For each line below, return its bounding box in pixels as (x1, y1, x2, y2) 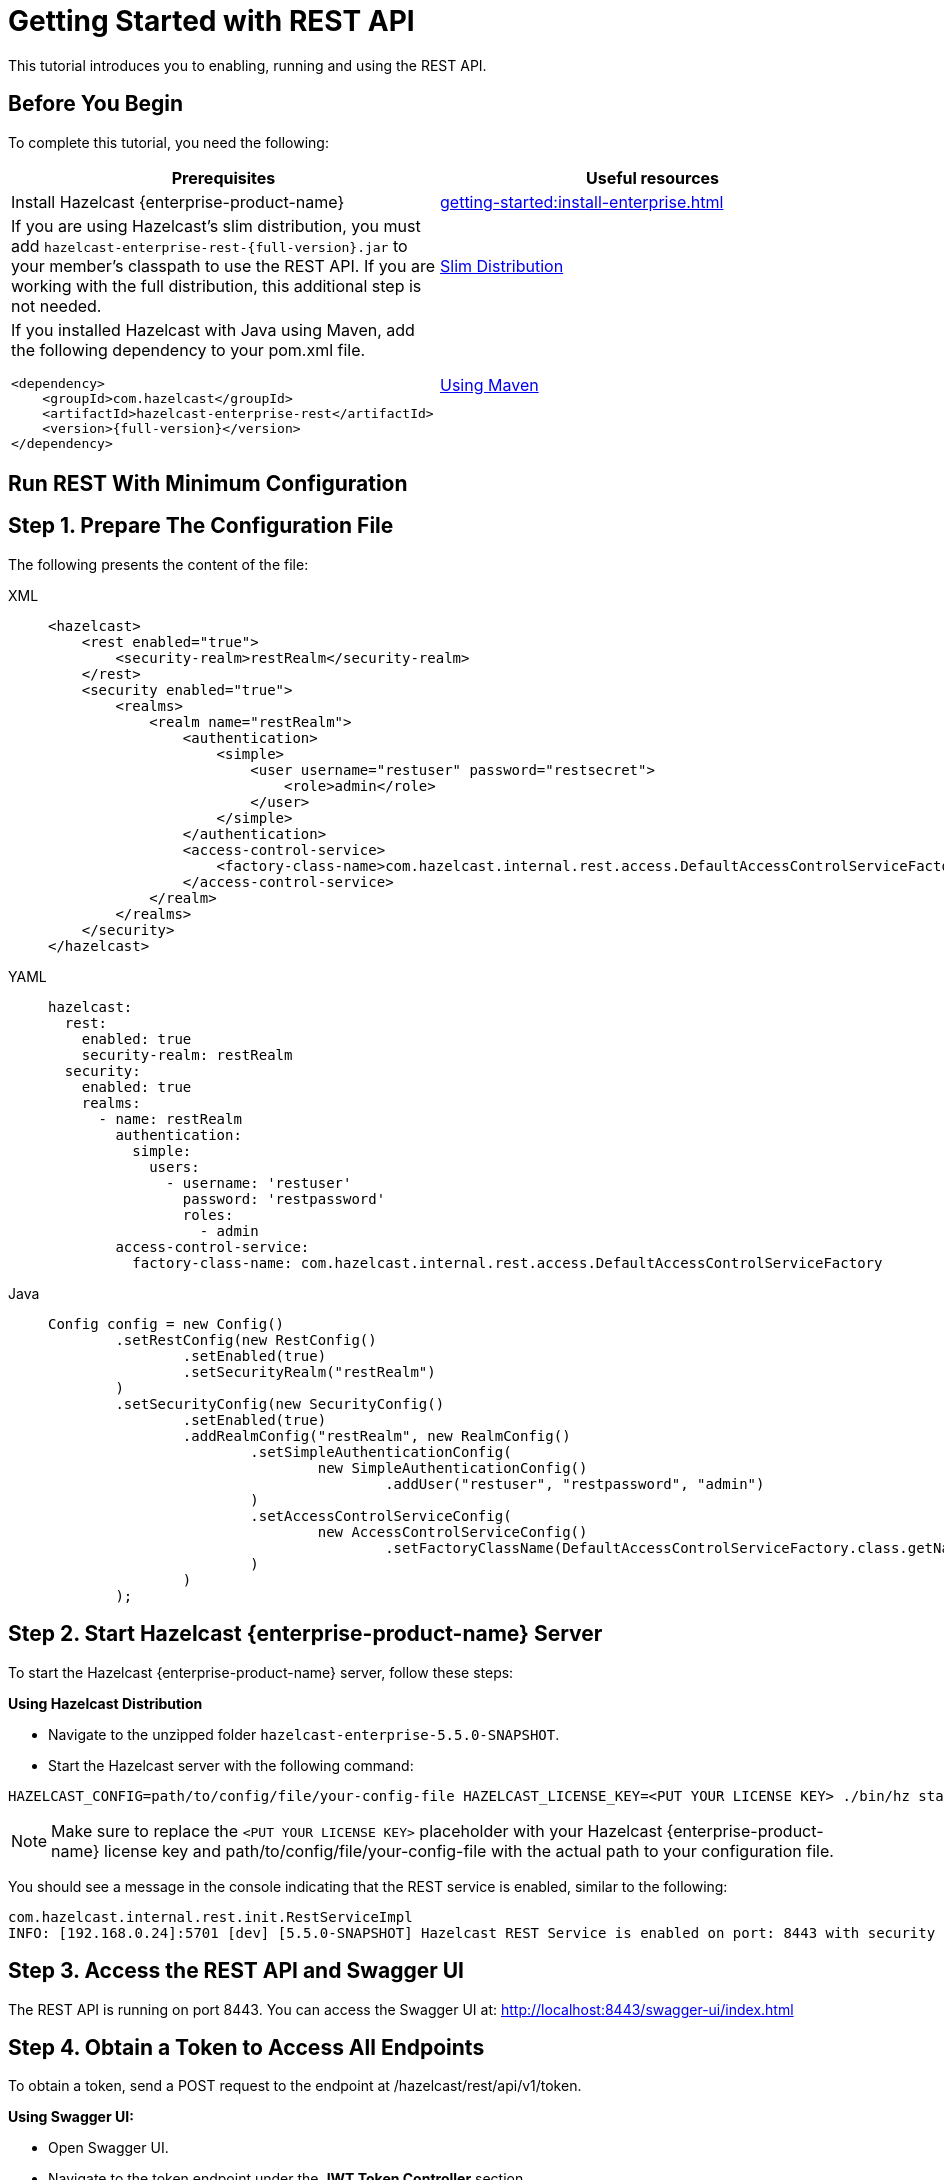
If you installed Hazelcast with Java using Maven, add (11, 319, 415, 340)
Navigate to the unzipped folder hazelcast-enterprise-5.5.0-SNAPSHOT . (48, 1725, 560, 1743)
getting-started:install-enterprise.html (440, 191, 724, 212)
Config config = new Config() (48, 1315, 285, 1332)
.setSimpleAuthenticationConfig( (250, 1443, 512, 1460)
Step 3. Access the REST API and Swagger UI (8, 1958, 464, 1984)
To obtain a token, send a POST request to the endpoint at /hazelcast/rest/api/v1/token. (8, 2077, 582, 2095)
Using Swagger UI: (8, 2108, 134, 2126)
